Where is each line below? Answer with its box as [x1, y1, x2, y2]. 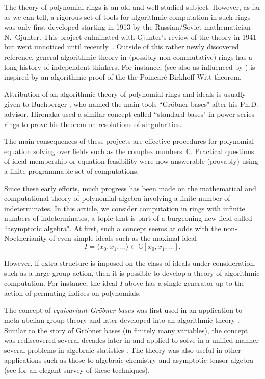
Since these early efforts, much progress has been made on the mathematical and [4, 183, 256, 193]
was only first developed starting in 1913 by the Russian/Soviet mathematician [4, 21, 251, 32]
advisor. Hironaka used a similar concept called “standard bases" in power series [4, 108, 255, 119]
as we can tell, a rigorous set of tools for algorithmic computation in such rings [4, 11, 251, 22]
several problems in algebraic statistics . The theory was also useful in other [4, 344, 241, 355]
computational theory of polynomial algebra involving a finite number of [4, 193, 230, 204]
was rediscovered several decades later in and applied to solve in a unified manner [4, 335, 259, 345]
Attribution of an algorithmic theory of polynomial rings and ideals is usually [4, 88, 246, 99]
